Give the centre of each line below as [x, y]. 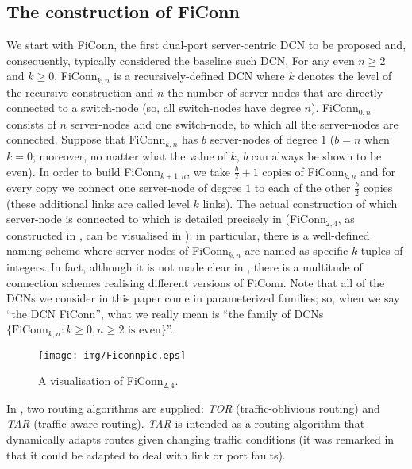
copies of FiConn [303, 171]
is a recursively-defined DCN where [199, 76]
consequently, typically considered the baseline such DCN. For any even [181, 60]
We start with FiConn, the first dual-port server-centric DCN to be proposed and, [206, 45]
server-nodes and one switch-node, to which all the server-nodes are [234, 123]
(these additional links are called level [98, 203]
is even [144, 331]
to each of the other [302, 187]
